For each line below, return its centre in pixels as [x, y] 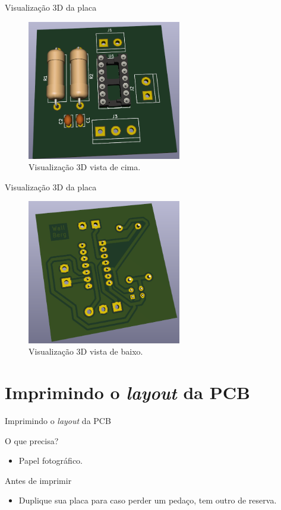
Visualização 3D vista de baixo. [86, 351]
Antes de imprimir [38, 480]
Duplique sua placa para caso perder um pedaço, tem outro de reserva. [148, 500]
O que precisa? [32, 440]
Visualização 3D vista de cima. [85, 167]
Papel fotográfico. [50, 460]
